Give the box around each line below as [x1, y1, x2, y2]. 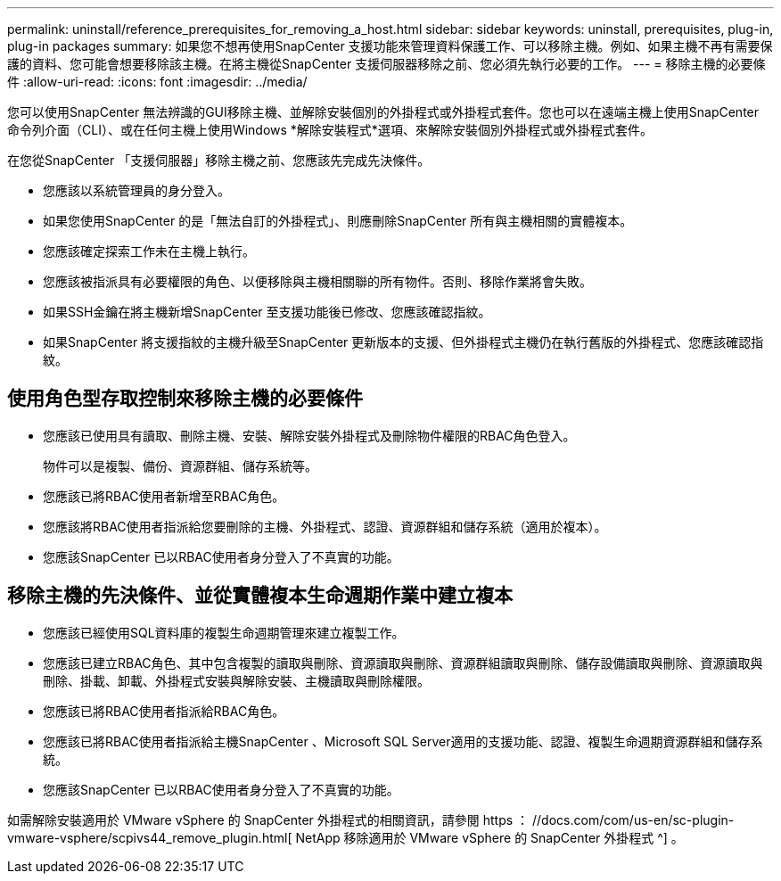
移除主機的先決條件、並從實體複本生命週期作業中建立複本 [7, 584, 513, 607]
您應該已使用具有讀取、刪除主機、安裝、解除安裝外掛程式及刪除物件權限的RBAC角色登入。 [43, 427, 576, 443]
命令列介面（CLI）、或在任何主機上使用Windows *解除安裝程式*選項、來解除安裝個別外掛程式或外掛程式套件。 [7, 122, 653, 137]
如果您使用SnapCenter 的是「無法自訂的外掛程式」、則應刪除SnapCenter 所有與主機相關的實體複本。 [43, 213, 633, 228]
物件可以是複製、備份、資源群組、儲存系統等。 [43, 457, 317, 473]
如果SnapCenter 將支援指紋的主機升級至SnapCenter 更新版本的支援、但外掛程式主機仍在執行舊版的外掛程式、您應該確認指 [43, 334, 764, 350]
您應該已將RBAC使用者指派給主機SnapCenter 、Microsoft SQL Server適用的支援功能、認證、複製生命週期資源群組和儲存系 [43, 733, 763, 749]
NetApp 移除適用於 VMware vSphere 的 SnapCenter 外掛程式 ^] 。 [295, 829, 684, 845]
